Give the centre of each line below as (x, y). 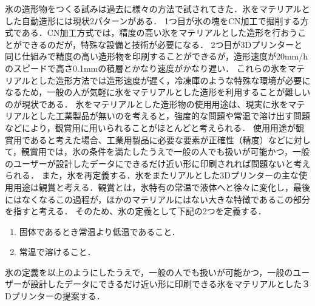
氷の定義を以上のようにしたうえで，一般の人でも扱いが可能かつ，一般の (149, 272)
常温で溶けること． (57, 252)
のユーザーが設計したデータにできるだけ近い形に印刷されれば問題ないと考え (158, 163)
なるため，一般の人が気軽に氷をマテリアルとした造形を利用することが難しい (158, 92)
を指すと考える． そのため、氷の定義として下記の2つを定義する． (136, 211)
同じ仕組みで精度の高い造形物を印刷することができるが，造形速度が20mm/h (156, 56)
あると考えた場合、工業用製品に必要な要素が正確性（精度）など (157, 139)
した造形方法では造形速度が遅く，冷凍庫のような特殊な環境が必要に (174, 80)
